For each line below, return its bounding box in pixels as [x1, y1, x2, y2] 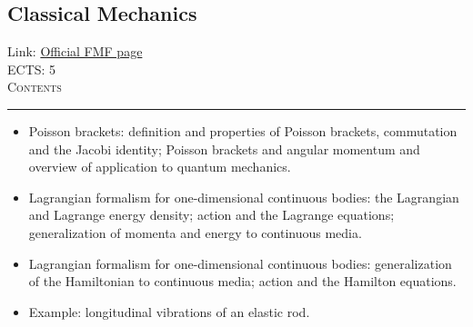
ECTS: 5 [7, 59, 56, 78]
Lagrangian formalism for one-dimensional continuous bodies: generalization [28, 253, 452, 272]
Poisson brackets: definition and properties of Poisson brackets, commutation [28, 121, 458, 140]
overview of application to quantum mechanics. [28, 157, 291, 176]
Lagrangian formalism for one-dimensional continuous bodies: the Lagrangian [28, 187, 459, 206]
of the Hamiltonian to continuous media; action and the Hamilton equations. [28, 272, 457, 291]
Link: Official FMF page [7, 42, 143, 61]
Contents [7, 77, 62, 96]
